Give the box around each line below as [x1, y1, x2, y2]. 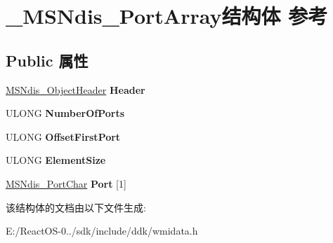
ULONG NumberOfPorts [6, 106, 125, 120]
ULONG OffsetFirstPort [6, 129, 121, 144]
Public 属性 [6, 49, 89, 71]
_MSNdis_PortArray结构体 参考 [6, 1, 328, 30]
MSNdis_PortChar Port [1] [6, 176, 126, 190]
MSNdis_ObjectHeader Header [6, 82, 145, 97]
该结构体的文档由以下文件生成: [6, 200, 146, 214]
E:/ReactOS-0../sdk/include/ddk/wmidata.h [6, 223, 198, 238]
